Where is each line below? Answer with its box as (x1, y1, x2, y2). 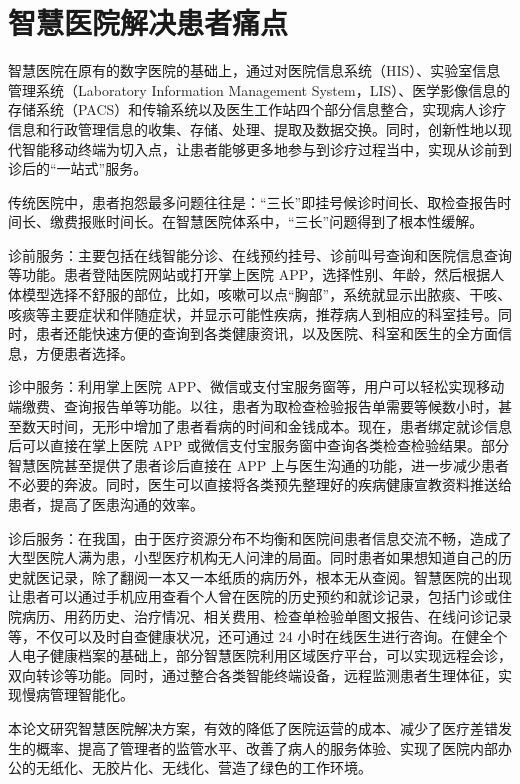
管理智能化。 (49, 684, 134, 705)
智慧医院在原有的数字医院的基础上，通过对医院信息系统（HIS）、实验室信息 (8, 60, 501, 81)
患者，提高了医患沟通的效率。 (8, 494, 204, 514)
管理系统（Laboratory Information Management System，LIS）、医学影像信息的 (8, 79, 511, 100)
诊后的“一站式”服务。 (8, 158, 148, 179)
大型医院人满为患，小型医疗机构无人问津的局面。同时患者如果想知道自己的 (8, 547, 498, 568)
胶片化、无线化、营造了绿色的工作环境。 (105, 757, 372, 778)
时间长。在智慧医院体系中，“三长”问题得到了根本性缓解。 (105, 211, 484, 232)
